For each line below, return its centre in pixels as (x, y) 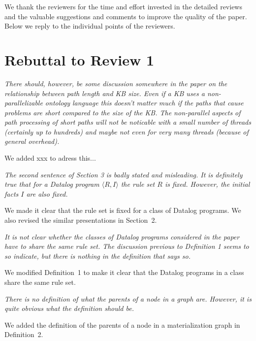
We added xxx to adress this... (50, 158)
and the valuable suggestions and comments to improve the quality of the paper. (126, 16)
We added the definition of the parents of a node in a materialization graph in (122, 324)
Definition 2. (24, 334)
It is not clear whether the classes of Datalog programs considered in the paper (122, 236)
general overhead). (32, 141)
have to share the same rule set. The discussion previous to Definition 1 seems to (127, 246)
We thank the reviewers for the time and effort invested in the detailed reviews (123, 6)
